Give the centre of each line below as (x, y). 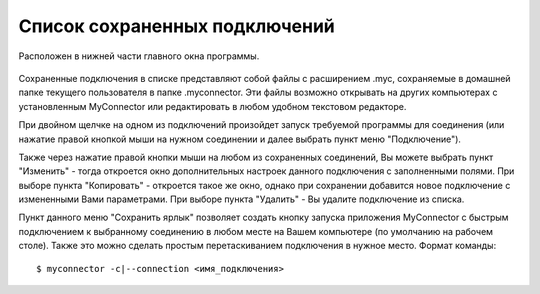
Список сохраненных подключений (176, 26)
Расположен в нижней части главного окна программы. (139, 56)
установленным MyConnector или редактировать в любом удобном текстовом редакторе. (212, 106)
